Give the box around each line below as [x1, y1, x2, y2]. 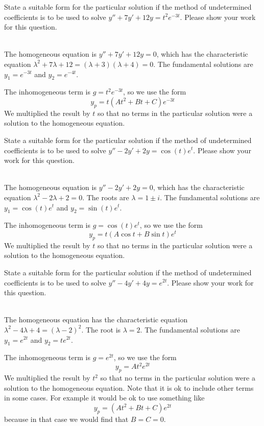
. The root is [81, 324, 121, 335]
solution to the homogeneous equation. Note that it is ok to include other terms [4, 382, 254, 393]
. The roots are [82, 192, 129, 202]
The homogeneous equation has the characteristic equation [4, 314, 188, 325]
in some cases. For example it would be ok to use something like [4, 392, 205, 403]
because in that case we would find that [4, 413, 129, 424]
